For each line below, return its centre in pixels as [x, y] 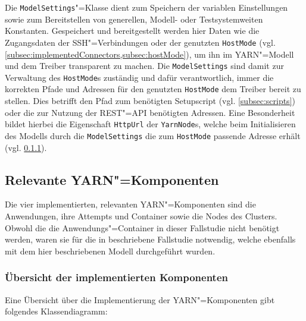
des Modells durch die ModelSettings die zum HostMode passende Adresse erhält [153, 135]
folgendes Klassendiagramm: [56, 311]
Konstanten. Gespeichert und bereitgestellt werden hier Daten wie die [132, 31]
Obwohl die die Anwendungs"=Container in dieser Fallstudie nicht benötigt [142, 227]
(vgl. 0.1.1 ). [26, 147]
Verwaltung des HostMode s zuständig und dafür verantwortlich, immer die [139, 77]
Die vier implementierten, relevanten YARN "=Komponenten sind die [130, 204]
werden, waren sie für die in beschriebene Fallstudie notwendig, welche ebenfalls [150, 239]
